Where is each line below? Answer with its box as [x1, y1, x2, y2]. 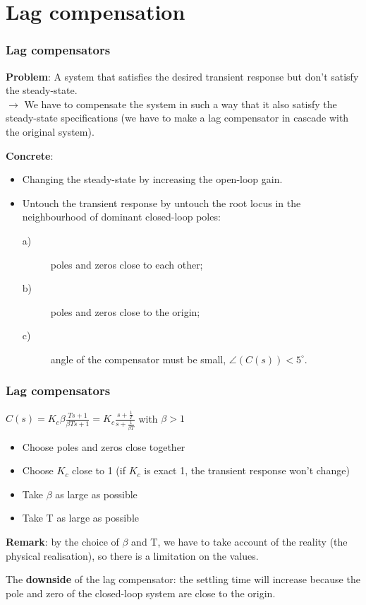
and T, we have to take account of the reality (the [131, 534, 348, 548]
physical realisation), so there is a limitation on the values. [6, 548, 259, 563]
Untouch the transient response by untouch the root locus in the [22, 195, 301, 210]
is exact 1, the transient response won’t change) [144, 463, 350, 478]
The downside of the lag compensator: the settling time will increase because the [6, 572, 360, 587]
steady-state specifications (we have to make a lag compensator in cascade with [6, 110, 349, 125]
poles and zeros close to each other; [50, 257, 203, 271]
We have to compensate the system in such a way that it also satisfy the [24, 96, 337, 111]
